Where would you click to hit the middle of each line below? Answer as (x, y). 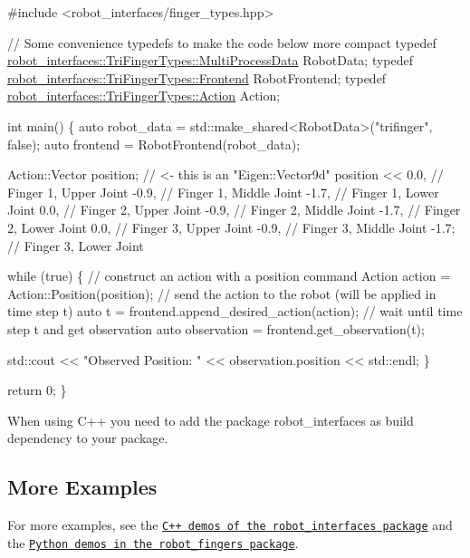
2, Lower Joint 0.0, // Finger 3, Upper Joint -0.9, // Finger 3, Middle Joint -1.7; (231, 227)
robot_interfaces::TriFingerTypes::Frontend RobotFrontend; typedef (197, 77)
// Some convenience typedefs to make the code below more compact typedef (222, 42)
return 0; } (37, 390)
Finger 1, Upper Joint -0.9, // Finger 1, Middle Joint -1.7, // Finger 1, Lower (223, 192)
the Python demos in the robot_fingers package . (153, 542)
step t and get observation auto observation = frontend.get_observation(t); (216, 328)
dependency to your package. (88, 438)
